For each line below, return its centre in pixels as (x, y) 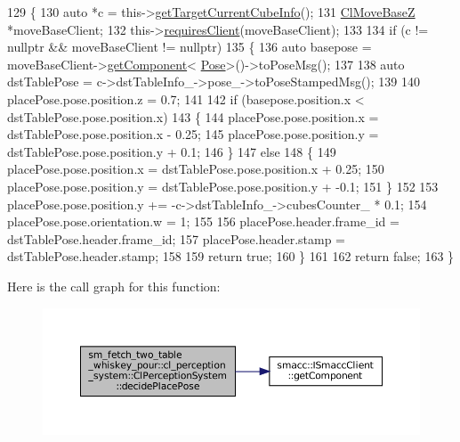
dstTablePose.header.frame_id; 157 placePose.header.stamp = (176, 238)
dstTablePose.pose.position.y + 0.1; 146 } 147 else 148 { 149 (172, 151)
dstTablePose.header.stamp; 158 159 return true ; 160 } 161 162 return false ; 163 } (231, 256)
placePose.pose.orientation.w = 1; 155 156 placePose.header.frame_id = (203, 221)
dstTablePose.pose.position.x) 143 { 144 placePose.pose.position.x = (193, 116)
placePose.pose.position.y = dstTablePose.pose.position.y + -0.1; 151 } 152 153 (223, 186)
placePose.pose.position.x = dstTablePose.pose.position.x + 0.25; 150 (196, 169)
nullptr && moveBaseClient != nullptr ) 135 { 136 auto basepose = (190, 47)
